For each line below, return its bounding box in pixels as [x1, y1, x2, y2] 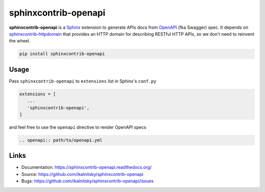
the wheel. [9, 38, 30, 44]
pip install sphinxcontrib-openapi [19, 51, 105, 57]
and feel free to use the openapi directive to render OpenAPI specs [9, 124, 147, 130]
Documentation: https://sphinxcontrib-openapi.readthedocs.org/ [21, 164, 152, 171]
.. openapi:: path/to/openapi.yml [19, 137, 103, 143]
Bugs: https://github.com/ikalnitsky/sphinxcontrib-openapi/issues [21, 178, 154, 184]
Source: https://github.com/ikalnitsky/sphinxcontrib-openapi [21, 171, 143, 177]
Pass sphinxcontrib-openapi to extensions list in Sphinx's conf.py [9, 78, 157, 84]
